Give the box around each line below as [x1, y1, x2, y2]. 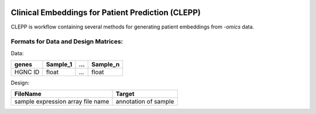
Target [115, 90, 135, 98]
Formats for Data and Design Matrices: [11, 38, 123, 46]
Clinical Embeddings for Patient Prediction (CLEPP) [11, 8, 201, 17]
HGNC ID [14, 68, 40, 76]
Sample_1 [46, 60, 73, 69]
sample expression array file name [14, 98, 109, 106]
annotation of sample [115, 98, 174, 106]
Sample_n [91, 60, 120, 69]
